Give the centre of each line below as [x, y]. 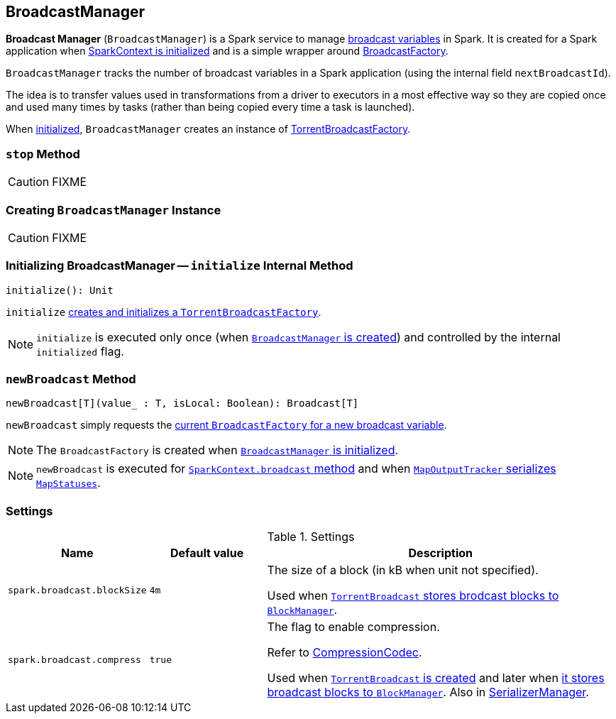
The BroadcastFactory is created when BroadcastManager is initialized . [218, 450]
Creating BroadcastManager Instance [114, 210]
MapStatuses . [68, 483]
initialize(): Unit [60, 290]
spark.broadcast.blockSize [77, 590]
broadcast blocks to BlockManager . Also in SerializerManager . [428, 692]
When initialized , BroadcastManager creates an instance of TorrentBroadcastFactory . [208, 129]
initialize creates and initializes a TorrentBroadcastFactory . [164, 312]
